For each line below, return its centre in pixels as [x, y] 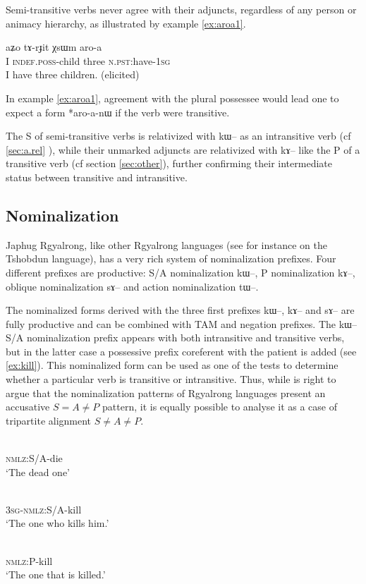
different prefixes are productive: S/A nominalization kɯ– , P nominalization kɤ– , [181, 272]
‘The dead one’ [38, 472]
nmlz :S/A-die [34, 458]
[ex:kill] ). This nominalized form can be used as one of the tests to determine [172, 365]
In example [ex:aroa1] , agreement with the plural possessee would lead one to [172, 98]
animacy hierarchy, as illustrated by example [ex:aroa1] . [126, 23]
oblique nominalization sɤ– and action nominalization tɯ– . [132, 286]
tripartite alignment [49, 420]
